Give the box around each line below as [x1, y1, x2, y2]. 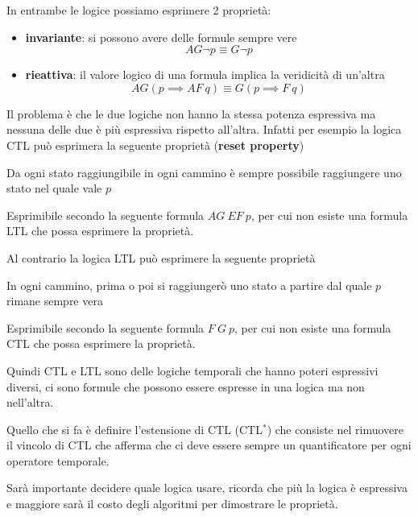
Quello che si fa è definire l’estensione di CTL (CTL [6, 420, 263, 437]
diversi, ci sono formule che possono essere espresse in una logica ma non [6, 378, 365, 395]
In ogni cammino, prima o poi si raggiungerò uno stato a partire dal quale [6, 276, 372, 293]
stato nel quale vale [6, 180, 102, 196]
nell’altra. [6, 394, 54, 411]
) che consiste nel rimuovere [267, 420, 404, 437]
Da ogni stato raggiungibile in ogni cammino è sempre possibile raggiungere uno [6, 163, 402, 180]
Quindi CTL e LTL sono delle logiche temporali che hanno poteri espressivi [6, 362, 379, 378]
